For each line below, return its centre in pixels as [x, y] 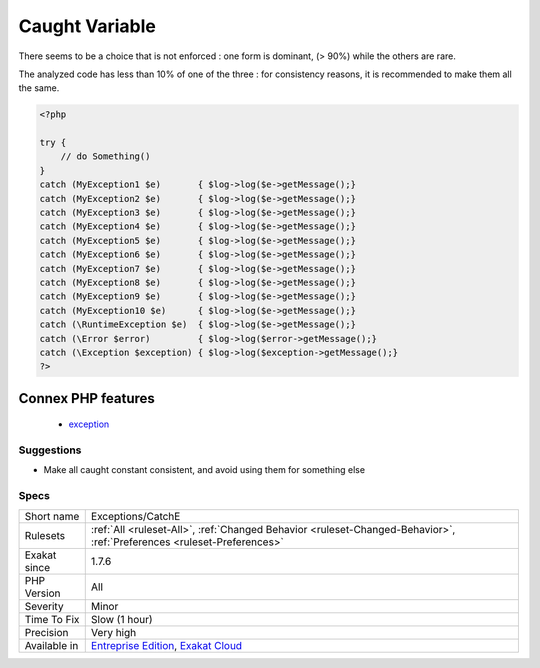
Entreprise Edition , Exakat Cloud [166, 645]
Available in [51, 645]
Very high [113, 632]
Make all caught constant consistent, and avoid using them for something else [204, 470]
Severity [44, 606]
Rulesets [44, 535]
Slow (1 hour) [122, 619]
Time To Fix [52, 619]
